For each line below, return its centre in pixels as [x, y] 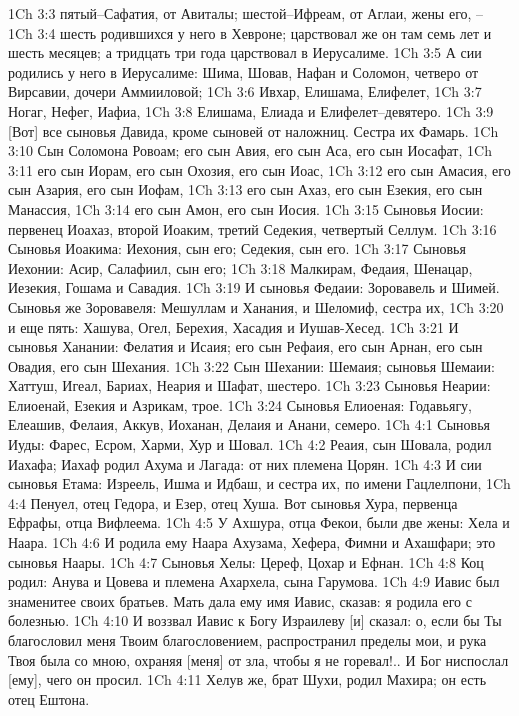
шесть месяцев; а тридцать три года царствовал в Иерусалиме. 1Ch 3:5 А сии [245, 52]
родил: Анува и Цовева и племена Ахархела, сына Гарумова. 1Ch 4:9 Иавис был [254, 581]
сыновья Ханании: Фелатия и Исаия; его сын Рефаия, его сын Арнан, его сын [245, 346]
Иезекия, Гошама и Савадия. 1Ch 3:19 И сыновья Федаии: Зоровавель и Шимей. [254, 287]
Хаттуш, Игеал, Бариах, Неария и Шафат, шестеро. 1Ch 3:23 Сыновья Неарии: [249, 385]
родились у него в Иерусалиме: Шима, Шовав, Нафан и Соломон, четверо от [243, 71]
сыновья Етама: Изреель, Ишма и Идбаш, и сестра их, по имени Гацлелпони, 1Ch [259, 483]
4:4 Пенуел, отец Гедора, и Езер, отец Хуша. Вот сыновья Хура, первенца [233, 502]
